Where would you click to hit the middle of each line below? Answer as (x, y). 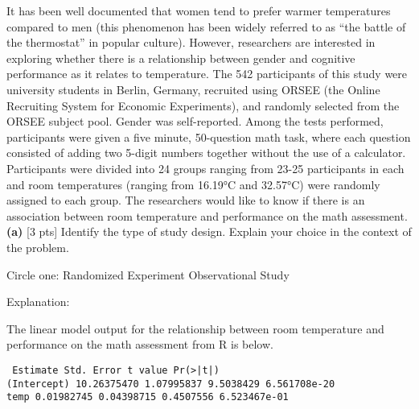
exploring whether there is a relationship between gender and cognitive (181, 58)
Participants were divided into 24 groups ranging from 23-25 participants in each (205, 168)
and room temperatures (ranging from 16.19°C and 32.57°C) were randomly (193, 184)
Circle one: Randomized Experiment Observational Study (148, 274)
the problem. (38, 247)
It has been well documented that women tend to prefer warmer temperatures (199, 10)
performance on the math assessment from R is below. (140, 344)
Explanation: (38, 302)
